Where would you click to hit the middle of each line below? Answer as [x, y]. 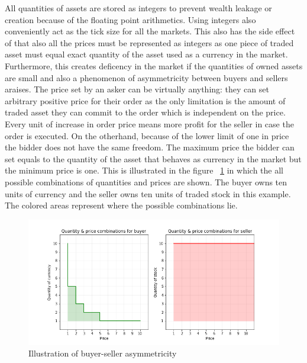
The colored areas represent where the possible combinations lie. [121, 205]
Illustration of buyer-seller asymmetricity [103, 353]
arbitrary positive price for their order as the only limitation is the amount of [145, 100]
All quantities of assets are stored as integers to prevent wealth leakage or [138, 8]
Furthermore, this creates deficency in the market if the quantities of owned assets [154, 65]
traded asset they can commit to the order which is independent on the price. [145, 112]
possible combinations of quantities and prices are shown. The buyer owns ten [146, 181]
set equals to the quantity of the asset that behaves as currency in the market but [153, 158]
